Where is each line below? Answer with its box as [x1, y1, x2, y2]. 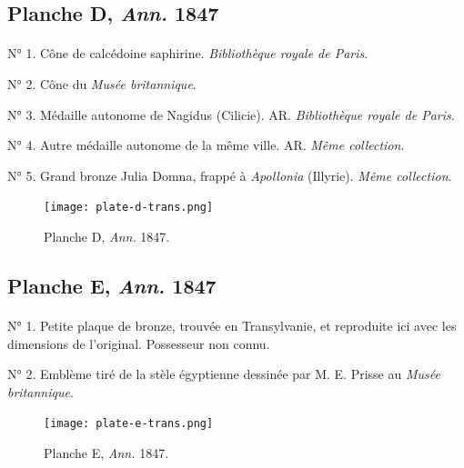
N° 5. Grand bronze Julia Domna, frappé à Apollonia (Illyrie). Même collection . [7, 165, 452, 184]
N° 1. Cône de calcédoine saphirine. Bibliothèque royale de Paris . [7, 44, 368, 63]
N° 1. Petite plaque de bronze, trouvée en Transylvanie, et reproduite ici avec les [7, 315, 457, 334]
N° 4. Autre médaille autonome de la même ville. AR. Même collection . [7, 135, 405, 154]
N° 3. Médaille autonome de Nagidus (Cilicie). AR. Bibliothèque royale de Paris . [7, 105, 455, 124]
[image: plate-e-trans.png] [44, 417, 214, 431]
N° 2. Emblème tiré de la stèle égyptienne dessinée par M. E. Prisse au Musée [7, 364, 440, 383]
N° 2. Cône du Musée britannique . [7, 74, 197, 93]
